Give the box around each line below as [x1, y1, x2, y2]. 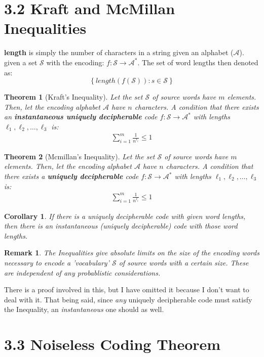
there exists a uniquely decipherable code [4, 171, 139, 181]
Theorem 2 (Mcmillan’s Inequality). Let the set [4, 151, 155, 161]
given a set [4, 57, 37, 67]
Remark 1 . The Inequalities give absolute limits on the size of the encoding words [4, 247, 259, 258]
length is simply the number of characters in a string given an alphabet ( [4, 47, 234, 58]
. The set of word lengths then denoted [137, 57, 258, 67]
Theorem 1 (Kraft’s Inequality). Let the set [4, 92, 143, 102]
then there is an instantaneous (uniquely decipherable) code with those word [4, 220, 238, 231]
